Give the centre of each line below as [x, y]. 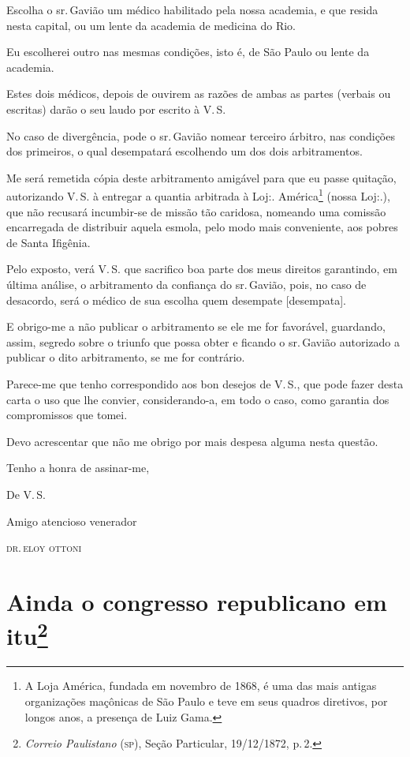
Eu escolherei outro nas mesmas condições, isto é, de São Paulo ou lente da [188, 52]
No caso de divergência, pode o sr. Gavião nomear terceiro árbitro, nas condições [201, 135]
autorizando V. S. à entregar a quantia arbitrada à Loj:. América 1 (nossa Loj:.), [198, 195]
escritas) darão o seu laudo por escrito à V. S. [116, 109]
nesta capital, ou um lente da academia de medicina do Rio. [151, 25]
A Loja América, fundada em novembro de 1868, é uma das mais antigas [201, 686]
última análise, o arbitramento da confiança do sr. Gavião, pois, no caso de [186, 284]
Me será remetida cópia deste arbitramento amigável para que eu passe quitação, [201, 177]
